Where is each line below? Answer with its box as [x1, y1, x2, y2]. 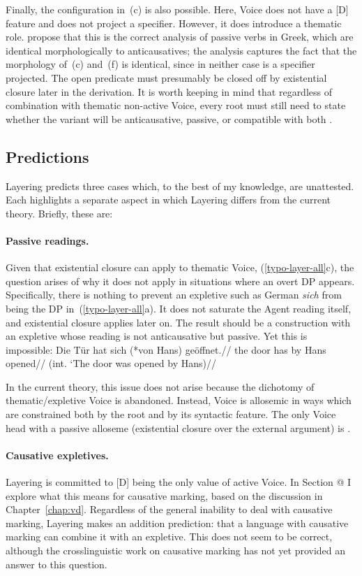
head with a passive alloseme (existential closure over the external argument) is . [6, 420, 351, 435]
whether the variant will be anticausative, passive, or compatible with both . [6, 111, 333, 126]
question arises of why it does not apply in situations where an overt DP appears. [6, 273, 355, 288]
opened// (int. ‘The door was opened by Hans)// [6, 356, 216, 370]
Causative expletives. [6, 447, 109, 462]
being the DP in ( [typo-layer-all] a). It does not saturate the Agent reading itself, [6, 301, 352, 315]
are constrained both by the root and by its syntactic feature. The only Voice [6, 407, 336, 422]
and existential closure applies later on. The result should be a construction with [6, 315, 351, 329]
